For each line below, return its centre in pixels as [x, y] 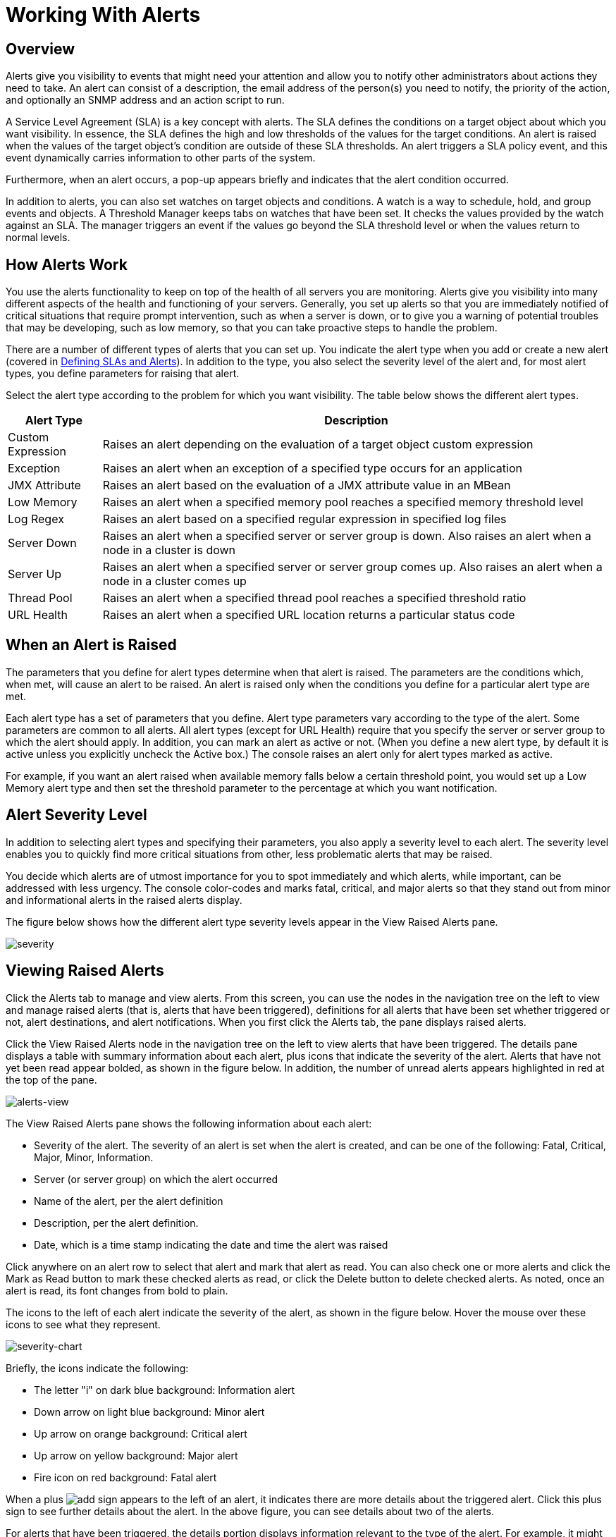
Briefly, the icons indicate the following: [97, 1368]
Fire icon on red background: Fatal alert [125, 1477]
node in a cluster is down [169, 550]
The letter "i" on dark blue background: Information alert [165, 1390]
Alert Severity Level [76, 815]
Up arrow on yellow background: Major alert [136, 1455]
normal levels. [38, 238]
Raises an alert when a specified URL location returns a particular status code [309, 615]
